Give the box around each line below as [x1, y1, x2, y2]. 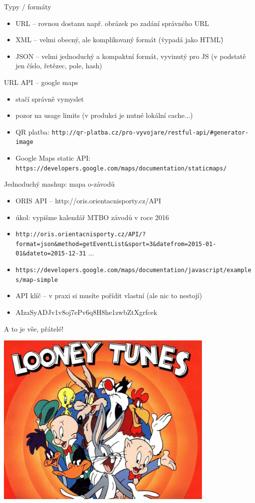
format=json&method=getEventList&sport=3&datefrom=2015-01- [15, 240, 216, 248]
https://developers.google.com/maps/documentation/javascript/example [15, 267, 252, 274]
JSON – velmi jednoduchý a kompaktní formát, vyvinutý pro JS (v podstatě [15, 51, 246, 61]
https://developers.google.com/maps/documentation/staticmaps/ [15, 165, 227, 172]
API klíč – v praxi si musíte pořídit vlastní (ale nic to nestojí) [15, 290, 202, 301]
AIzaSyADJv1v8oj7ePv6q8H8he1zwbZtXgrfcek [15, 307, 157, 317]
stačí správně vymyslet [15, 93, 84, 104]
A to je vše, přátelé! [4, 323, 64, 334]
